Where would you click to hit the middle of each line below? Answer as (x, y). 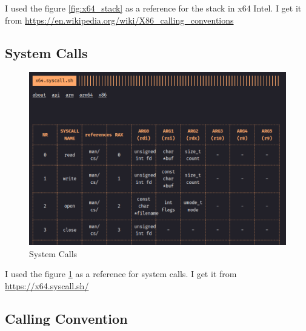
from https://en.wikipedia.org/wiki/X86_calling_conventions (119, 20)
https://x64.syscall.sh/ (47, 286)
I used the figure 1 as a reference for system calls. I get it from (121, 274)
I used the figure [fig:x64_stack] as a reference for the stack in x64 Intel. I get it (153, 8)
